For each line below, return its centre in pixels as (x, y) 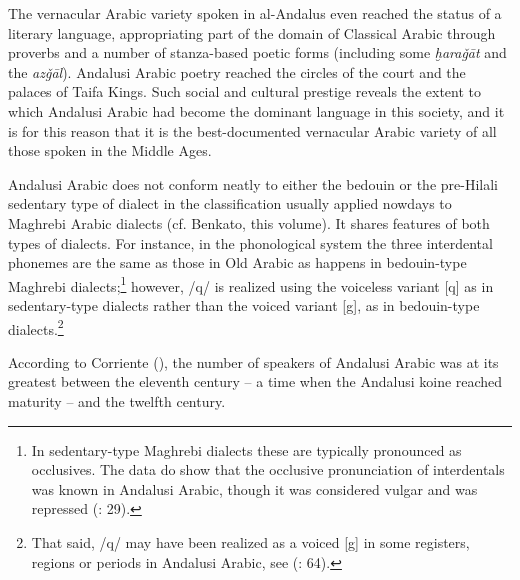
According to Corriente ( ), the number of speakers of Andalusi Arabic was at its (253, 361)
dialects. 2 (36, 327)
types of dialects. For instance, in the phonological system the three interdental (250, 242)
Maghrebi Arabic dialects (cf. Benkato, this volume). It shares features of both (249, 222)
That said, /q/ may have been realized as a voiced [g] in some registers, (250, 541)
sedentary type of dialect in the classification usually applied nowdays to (230, 203)
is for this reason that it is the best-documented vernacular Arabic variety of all (252, 130)
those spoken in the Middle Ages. (110, 150)
